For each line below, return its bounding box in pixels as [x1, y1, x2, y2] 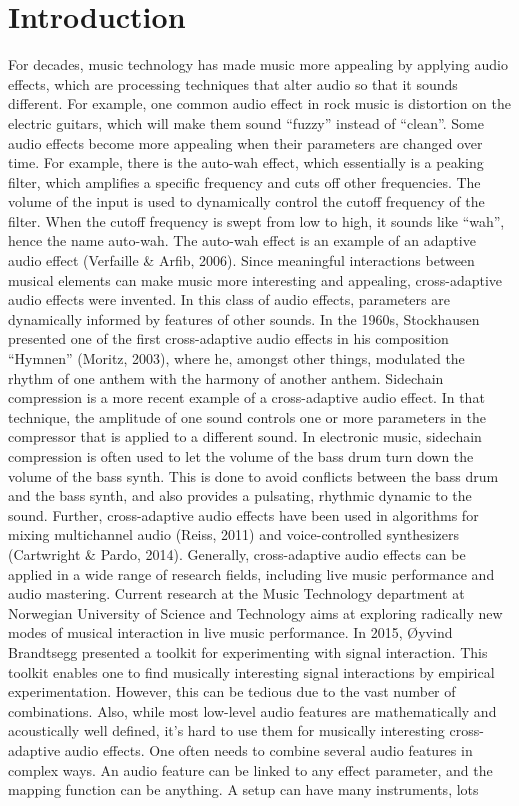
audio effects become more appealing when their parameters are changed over [8, 132, 483, 153]
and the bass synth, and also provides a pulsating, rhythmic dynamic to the [8, 485, 472, 506]
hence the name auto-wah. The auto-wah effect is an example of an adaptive [8, 230, 476, 251]
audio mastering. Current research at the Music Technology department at [8, 583, 465, 604]
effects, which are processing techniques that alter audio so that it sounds [8, 73, 458, 94]
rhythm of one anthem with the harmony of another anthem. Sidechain [8, 367, 444, 388]
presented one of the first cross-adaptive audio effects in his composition [8, 328, 449, 349]
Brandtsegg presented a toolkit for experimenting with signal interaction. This [8, 641, 488, 662]
